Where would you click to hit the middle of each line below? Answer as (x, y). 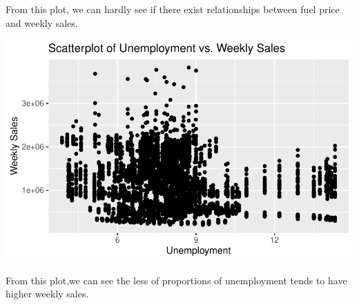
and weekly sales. (42, 22)
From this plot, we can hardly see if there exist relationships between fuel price (173, 9)
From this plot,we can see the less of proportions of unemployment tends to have (176, 280)
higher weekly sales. (47, 294)
